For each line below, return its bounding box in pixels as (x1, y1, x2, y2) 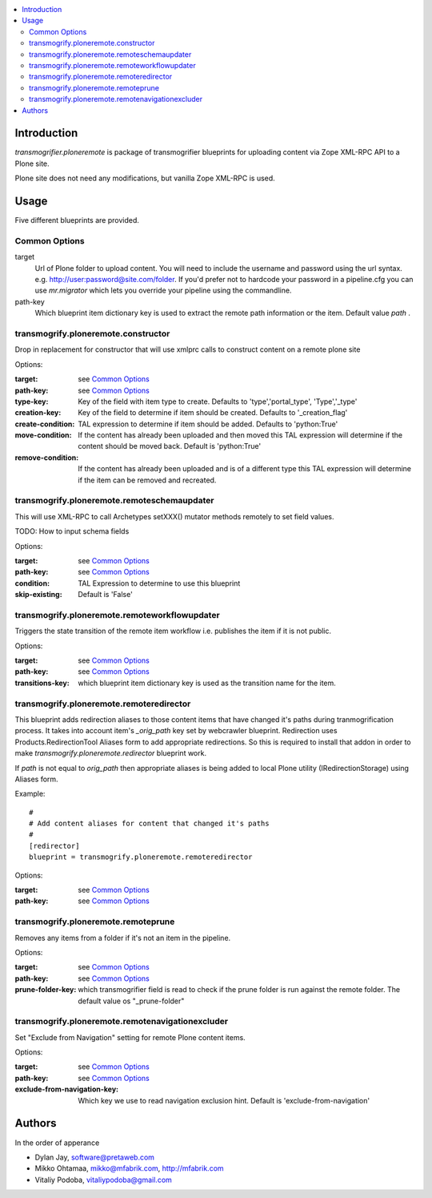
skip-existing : (14, 590, 63, 599)
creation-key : (14, 408, 62, 417)
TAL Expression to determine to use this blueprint (78, 578, 241, 588)
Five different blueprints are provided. (14, 216, 140, 225)
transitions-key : (14, 678, 70, 688)
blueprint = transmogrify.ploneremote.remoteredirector (29, 853, 253, 861)
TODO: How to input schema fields (14, 526, 130, 536)
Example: (14, 789, 46, 799)
